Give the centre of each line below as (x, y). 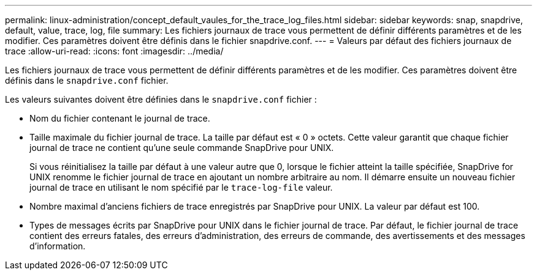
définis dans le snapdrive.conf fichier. (87, 80)
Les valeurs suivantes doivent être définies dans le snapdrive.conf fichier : (161, 99)
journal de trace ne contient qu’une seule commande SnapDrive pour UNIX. (182, 148)
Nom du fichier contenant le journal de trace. (120, 118)
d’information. (58, 246)
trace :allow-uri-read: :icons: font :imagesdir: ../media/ (114, 51)
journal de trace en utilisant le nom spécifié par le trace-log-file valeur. (181, 187)
